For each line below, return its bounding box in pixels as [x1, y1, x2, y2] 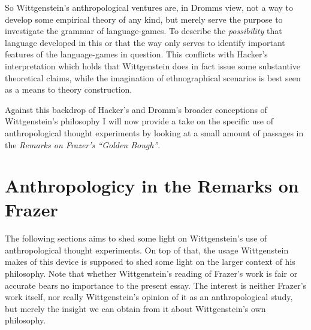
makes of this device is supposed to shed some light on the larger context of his [5, 255, 295, 268]
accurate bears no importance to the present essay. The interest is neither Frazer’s [5, 279, 307, 291]
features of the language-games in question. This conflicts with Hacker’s [5, 48, 268, 60]
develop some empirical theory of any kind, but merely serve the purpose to [5, 13, 283, 25]
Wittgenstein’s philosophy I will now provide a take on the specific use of [5, 115, 274, 127]
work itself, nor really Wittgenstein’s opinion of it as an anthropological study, [5, 291, 293, 303]
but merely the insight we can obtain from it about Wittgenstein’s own [5, 302, 266, 314]
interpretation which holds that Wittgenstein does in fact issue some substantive [5, 59, 301, 72]
